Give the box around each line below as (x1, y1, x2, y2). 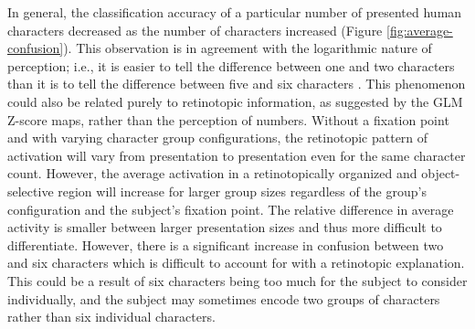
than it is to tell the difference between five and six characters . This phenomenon (7, 74, 466, 93)
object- (421, 164, 460, 183)
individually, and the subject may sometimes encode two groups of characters (7, 289, 440, 308)
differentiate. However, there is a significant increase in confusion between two (7, 235, 444, 254)
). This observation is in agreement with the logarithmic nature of (63, 38, 432, 58)
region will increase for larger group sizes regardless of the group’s (58, 181, 427, 200)
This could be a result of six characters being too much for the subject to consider (7, 271, 468, 290)
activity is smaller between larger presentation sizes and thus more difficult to (7, 218, 442, 237)
